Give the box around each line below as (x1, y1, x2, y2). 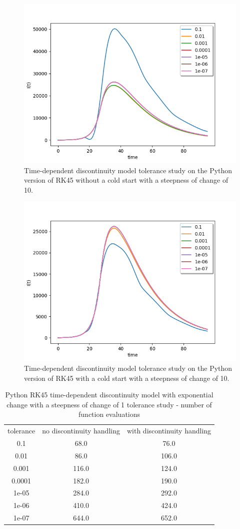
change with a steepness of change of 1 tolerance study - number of (6, 399, 212, 409)
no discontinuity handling (42, 425, 120, 436)
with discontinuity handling (126, 425, 211, 436)
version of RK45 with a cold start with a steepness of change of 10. (24, 372, 229, 383)
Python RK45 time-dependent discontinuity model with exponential (5, 389, 213, 400)
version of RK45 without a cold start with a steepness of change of (24, 175, 228, 185)
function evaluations (78, 409, 140, 419)
